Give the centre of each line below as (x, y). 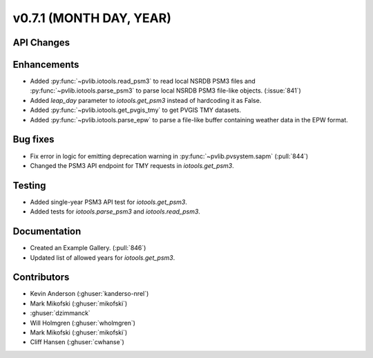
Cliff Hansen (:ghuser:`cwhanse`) (77, 342)
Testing (29, 186)
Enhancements (46, 65)
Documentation (47, 232)
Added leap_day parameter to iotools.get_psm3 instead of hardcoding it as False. (146, 100)
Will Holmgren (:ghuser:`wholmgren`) (83, 323)
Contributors (41, 277)
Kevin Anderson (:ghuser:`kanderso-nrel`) (89, 294)
